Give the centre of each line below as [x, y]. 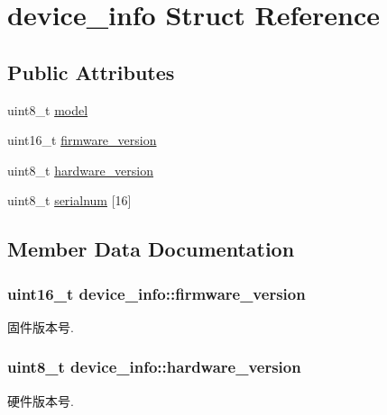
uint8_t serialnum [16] [69, 200]
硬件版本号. [41, 400]
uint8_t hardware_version [80, 170]
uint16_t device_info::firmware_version [157, 293]
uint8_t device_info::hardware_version [154, 367]
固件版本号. [41, 326]
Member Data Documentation [151, 249]
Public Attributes [91, 72]
